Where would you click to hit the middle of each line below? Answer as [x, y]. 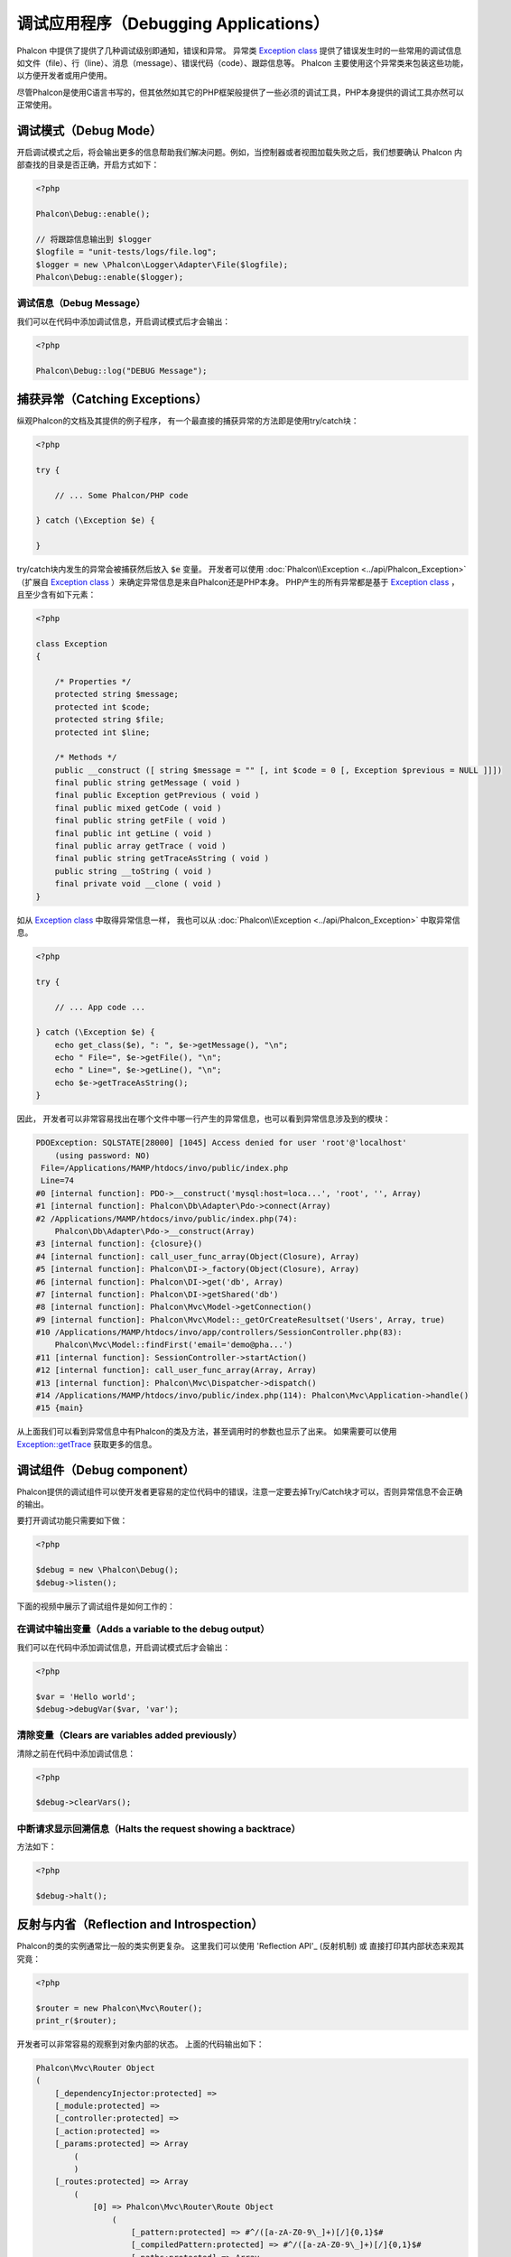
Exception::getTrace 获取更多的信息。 [87, 1444]
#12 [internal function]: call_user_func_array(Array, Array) [176, 1370]
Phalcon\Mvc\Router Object [95, 2068]
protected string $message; [117, 694]
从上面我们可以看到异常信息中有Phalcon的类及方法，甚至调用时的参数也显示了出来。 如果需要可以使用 [207, 1432]
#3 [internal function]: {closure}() [119, 1244]
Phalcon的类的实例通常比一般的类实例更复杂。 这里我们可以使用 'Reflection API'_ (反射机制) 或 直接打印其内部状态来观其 [241, 1946]
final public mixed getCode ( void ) [138, 808]
